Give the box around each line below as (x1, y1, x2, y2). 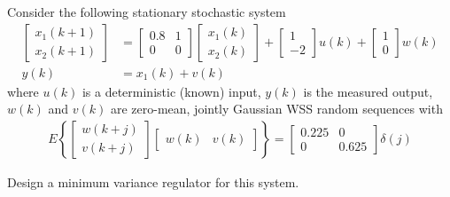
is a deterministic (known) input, (81, 82, 261, 100)
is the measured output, (303, 82, 433, 100)
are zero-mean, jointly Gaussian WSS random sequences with (110, 99, 443, 118)
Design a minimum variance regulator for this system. (7, 172, 299, 191)
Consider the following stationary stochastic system (7, 3, 286, 20)
